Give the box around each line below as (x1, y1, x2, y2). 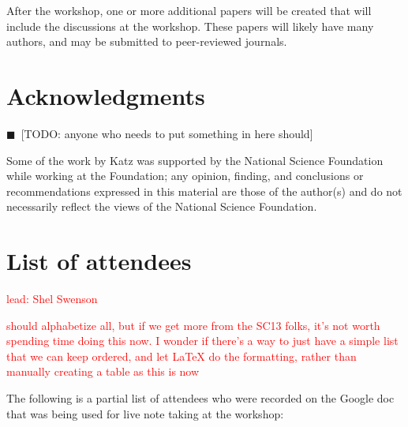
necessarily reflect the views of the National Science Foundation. (6, 198, 317, 215)
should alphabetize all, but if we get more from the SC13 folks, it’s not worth (6, 317, 380, 333)
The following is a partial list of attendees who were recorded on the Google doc (6, 389, 395, 406)
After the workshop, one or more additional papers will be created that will (6, 2, 372, 18)
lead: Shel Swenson (6, 290, 98, 306)
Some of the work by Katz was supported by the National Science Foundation (6, 152, 384, 168)
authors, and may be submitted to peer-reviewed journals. (6, 33, 287, 50)
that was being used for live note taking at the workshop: (6, 405, 284, 421)
